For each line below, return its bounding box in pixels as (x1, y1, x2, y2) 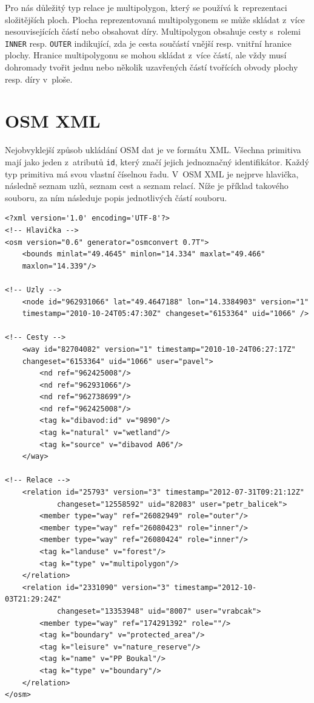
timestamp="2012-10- (174, 583, 257, 592)
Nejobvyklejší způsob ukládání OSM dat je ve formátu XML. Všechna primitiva (5, 143, 301, 156)
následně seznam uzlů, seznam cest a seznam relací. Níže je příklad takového (5, 179, 289, 192)
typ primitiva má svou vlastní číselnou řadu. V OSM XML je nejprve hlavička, (5, 167, 299, 180)
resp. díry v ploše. (5, 72, 73, 85)
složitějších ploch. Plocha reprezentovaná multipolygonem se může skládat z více (5, 13, 305, 26)
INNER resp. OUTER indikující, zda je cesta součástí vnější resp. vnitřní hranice (5, 36, 292, 49)
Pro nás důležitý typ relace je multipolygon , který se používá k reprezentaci (5, 1, 287, 13)
